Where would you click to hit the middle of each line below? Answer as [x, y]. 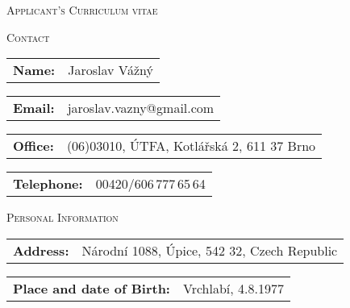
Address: [41, 250]
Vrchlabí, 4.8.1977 [233, 288]
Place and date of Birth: [92, 288]
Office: [33, 146]
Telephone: [48, 184]
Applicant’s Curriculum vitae [82, 10]
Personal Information [62, 217]
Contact [28, 37]
